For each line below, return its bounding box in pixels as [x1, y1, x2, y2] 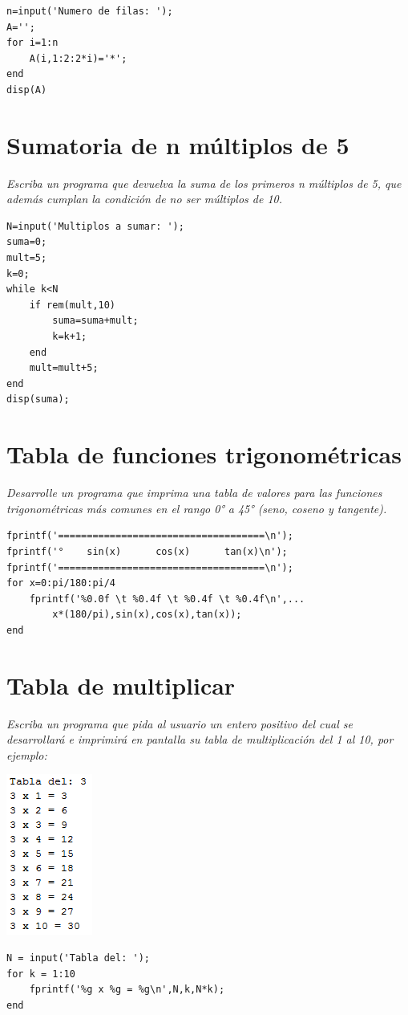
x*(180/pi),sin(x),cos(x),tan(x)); [52, 609, 242, 621]
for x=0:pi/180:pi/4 [6, 577, 116, 589]
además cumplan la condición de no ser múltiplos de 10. [6, 190, 283, 207]
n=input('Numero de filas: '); [6, 6, 173, 17]
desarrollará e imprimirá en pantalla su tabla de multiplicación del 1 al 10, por [6, 731, 394, 748]
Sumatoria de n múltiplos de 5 [6, 128, 349, 161]
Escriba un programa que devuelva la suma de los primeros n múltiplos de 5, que [6, 174, 402, 191]
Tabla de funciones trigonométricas [6, 438, 402, 471]
